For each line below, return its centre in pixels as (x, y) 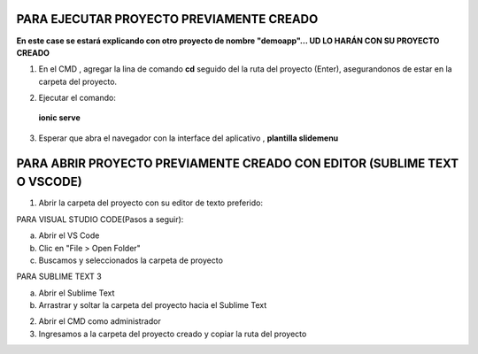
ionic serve (60, 118)
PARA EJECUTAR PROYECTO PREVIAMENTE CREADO (167, 19)
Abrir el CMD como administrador (100, 321)
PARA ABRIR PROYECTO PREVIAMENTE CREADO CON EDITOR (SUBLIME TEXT (238, 163)
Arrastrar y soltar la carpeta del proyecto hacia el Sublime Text (153, 305)
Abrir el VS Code (69, 235)
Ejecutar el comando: (77, 98)
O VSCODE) (50, 182)
